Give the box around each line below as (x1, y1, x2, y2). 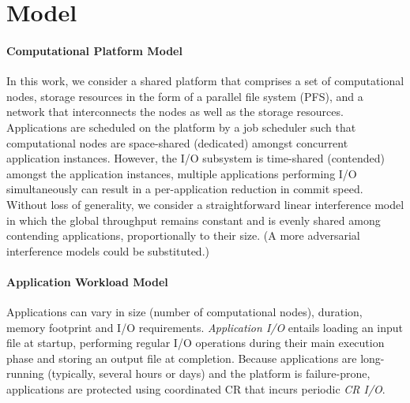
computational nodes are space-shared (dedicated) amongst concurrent (6, 134, 348, 151)
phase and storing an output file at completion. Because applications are (6, 349, 357, 366)
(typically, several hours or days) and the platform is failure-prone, (47, 365, 371, 382)
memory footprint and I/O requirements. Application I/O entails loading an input (6, 319, 404, 335)
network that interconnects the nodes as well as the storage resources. (6, 103, 344, 120)
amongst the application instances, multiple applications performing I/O (6, 165, 357, 181)
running (6, 365, 44, 382)
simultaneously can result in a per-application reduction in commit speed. (6, 181, 363, 197)
